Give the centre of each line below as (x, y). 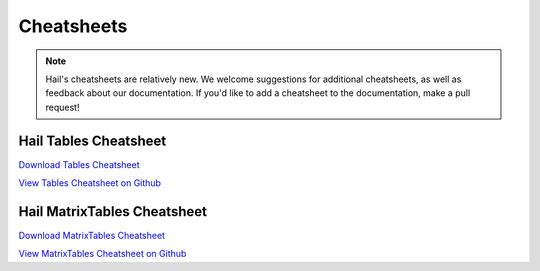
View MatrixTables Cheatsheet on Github (102, 254)
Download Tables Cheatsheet (79, 164)
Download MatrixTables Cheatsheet (91, 235)
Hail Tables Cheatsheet (92, 140)
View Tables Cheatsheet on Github (90, 183)
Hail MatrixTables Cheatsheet (112, 211)
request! (62, 107)
